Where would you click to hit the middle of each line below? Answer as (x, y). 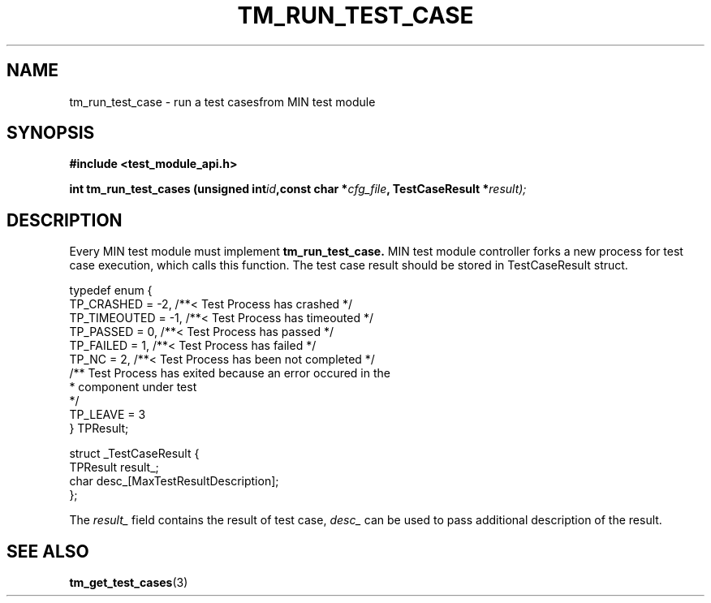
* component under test (133, 387)
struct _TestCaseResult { (134, 454)
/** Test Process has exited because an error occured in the (230, 373)
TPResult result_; (114, 467)
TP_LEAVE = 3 (108, 415)
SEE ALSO (48, 551)
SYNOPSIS (51, 133)
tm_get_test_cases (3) (129, 583)
